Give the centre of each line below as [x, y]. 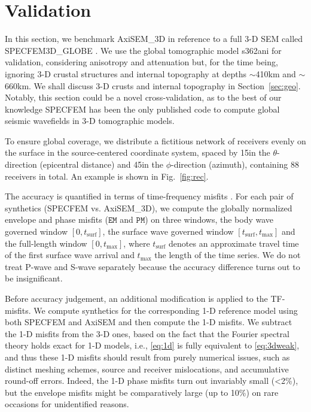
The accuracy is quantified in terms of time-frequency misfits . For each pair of [149, 196]
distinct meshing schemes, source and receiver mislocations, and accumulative [147, 369]
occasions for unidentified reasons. [67, 404]
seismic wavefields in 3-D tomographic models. [90, 121]
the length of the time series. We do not [228, 255]
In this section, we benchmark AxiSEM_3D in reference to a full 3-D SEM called [154, 39]
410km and [276, 73]
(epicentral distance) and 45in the [102, 164]
